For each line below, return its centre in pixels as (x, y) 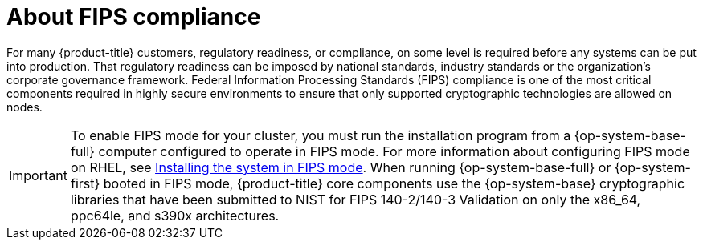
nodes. (25, 107)
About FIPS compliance (134, 17)
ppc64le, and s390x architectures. (175, 215)
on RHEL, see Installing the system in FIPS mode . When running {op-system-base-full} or (341, 167)
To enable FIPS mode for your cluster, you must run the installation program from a (321, 135)
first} (85, 183)
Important (38, 175)
